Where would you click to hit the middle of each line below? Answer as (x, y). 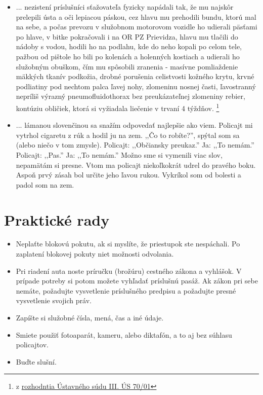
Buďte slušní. (36, 361)
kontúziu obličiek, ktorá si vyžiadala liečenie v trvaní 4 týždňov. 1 (118, 107)
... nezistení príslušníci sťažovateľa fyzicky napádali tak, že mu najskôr (125, 7)
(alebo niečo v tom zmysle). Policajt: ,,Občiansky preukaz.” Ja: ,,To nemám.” (135, 145)
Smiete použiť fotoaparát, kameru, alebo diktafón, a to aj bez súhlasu (124, 334)
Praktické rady (57, 219)
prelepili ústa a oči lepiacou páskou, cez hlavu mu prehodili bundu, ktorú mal (136, 16)
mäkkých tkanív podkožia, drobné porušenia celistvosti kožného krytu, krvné (135, 76)
